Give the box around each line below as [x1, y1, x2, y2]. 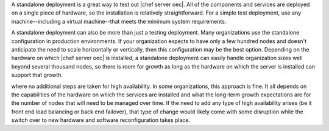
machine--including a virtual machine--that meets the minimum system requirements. [11, 18, 227, 25]
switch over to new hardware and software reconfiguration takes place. [11, 116, 191, 124]
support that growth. [11, 72, 63, 79]
